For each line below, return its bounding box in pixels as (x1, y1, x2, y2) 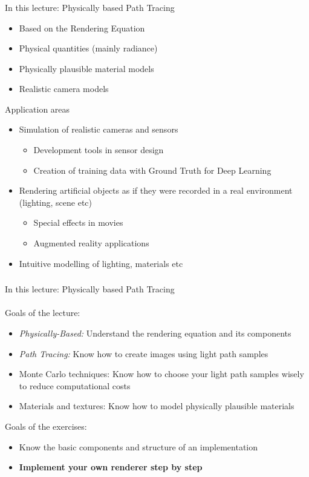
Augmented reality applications (33, 237, 149, 249)
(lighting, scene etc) (19, 196, 93, 208)
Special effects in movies (33, 216, 123, 229)
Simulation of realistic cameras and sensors (19, 123, 178, 136)
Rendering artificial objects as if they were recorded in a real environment (19, 184, 293, 197)
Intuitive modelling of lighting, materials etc (19, 257, 183, 269)
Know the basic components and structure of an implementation (19, 440, 258, 453)
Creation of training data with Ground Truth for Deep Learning (33, 163, 272, 176)
